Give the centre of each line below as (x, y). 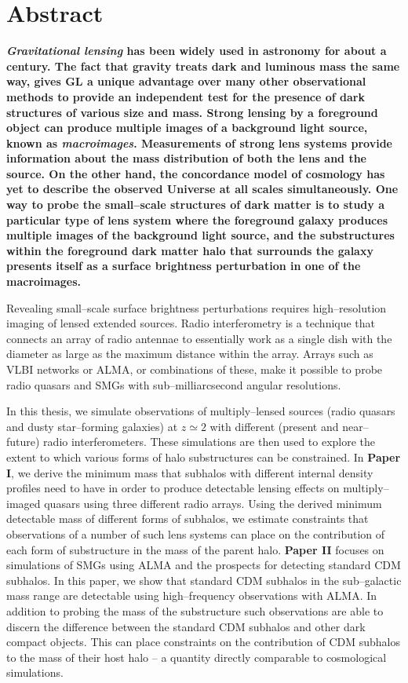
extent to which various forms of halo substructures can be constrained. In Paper (204, 457)
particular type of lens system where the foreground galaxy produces (197, 219)
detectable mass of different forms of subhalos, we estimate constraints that (188, 519)
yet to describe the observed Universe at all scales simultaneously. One (202, 189)
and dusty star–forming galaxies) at (92, 426)
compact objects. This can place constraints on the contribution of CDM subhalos (204, 642)
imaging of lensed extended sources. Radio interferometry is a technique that (191, 323)
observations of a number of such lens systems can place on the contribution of (196, 533)
